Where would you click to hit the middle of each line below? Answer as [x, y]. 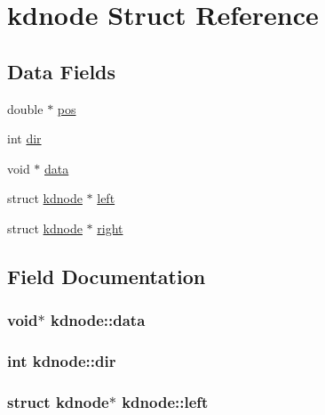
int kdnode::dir [62, 361]
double [25, 108]
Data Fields [62, 71]
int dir [24, 138]
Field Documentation [107, 276]
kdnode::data [98, 320]
